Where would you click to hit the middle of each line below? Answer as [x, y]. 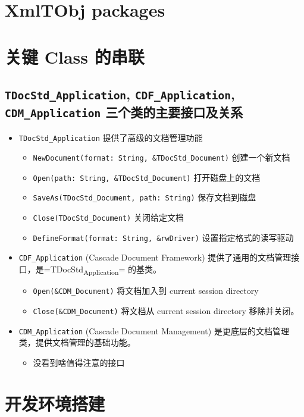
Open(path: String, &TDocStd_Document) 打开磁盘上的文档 [147, 177]
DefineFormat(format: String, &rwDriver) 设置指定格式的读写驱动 [163, 237]
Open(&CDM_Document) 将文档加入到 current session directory [146, 291]
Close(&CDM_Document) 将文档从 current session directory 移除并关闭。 [166, 310]
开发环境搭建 [55, 403]
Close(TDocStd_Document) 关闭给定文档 [108, 217]
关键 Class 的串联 [75, 56]
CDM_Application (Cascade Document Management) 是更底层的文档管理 [154, 330]
